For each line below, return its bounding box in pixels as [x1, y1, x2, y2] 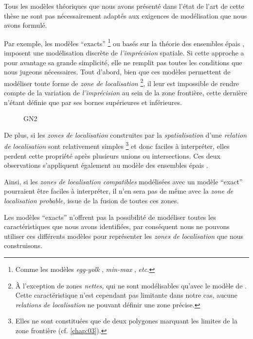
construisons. [4, 240, 42, 250]
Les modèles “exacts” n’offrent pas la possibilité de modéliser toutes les [4, 212, 216, 222]
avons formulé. [4, 20, 47, 30]
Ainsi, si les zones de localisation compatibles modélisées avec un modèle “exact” [4, 176, 243, 186]
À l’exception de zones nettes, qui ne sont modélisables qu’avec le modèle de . [15, 280, 247, 290]
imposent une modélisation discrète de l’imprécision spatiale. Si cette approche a [4, 48, 244, 58]
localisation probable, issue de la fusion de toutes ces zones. [4, 196, 179, 206]
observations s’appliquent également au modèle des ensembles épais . [4, 160, 208, 170]
